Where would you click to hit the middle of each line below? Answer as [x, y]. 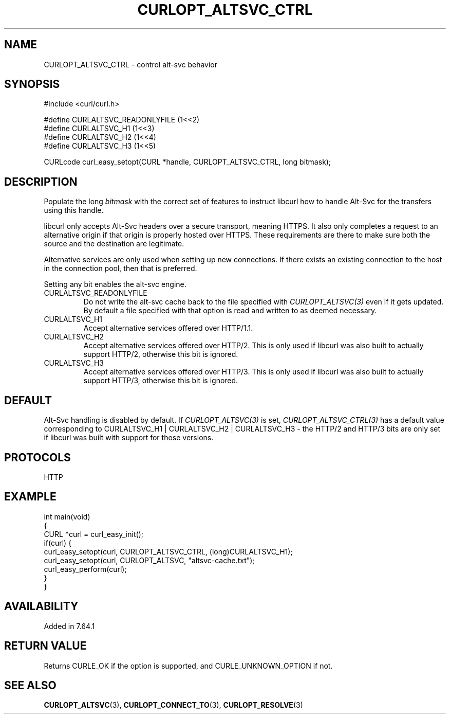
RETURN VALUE [45, 646]
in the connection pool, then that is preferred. [120, 268]
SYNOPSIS [32, 84]
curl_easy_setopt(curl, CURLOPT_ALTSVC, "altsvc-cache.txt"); [149, 560]
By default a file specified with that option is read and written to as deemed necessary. [230, 311]
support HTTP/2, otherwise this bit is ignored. [161, 354]
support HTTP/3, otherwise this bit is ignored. [161, 381]
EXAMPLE [30, 497]
